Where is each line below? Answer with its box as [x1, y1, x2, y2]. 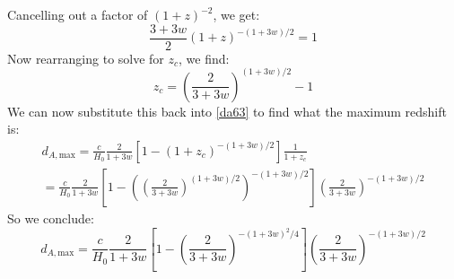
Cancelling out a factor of [7, 5, 148, 23]
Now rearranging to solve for [7, 48, 164, 67]
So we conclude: [7, 209, 94, 227]
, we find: [179, 48, 230, 67]
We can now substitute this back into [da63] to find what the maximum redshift [7, 101, 447, 120]
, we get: [213, 5, 260, 23]
